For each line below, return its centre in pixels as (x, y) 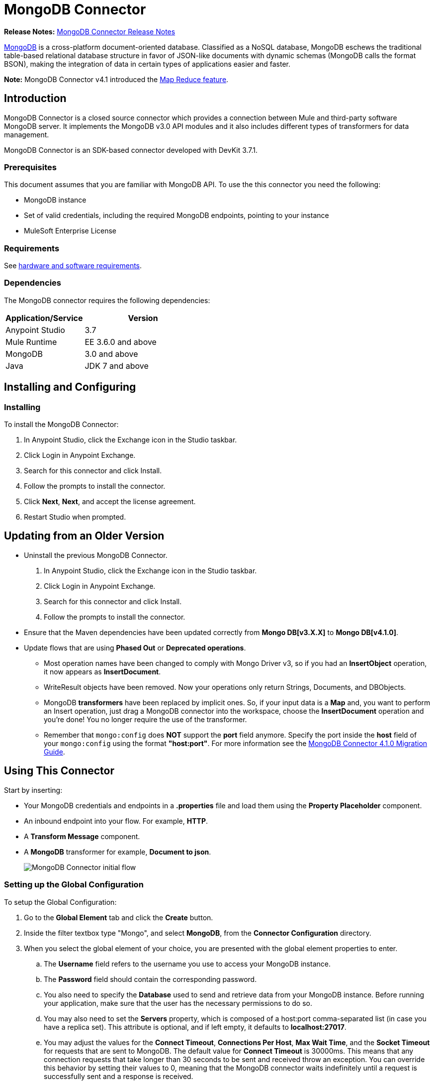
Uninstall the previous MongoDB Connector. (96, 555)
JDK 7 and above (117, 366)
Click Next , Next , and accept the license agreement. (110, 502)
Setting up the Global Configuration (74, 885)
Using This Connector (59, 771)
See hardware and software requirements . (73, 266)
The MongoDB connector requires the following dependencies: (107, 300)
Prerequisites (30, 167)
